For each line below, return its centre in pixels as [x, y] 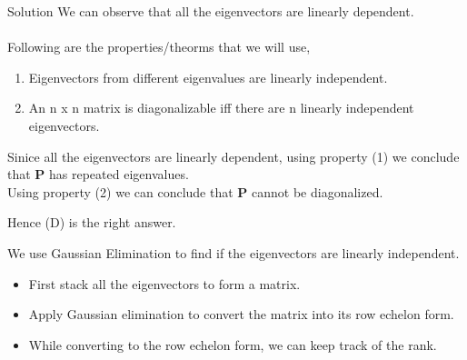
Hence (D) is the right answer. [92, 222]
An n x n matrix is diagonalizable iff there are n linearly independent [221, 108]
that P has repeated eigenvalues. [98, 174]
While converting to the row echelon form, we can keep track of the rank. [233, 344]
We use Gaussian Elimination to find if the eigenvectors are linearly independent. [233, 252]
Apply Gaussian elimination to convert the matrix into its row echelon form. [241, 314]
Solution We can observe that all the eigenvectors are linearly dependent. [211, 11]
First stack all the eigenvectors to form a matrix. [164, 283]
